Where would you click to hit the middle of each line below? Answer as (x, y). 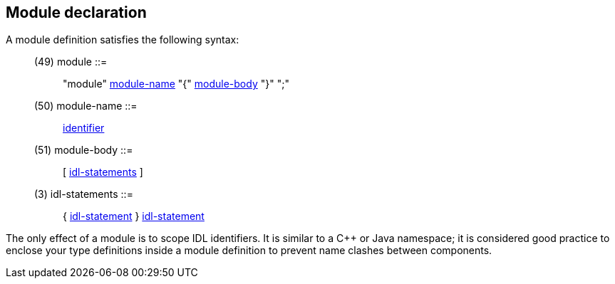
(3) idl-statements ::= (84, 194)
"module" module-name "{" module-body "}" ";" (176, 84)
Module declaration (76, 12)
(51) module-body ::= (84, 150)
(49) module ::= (71, 62)
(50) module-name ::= (86, 106)
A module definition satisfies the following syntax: (123, 40)
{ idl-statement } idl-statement (134, 216)
